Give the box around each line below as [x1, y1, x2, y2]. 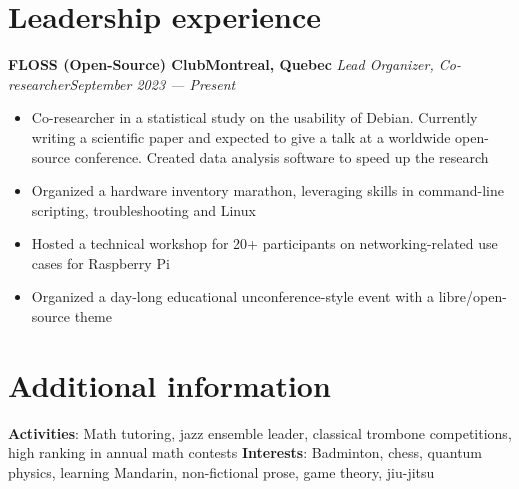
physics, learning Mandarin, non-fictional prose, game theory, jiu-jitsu [8, 461, 435, 482]
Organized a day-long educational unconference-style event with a [31, 286, 435, 307]
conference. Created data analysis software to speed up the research [74, 146, 489, 167]
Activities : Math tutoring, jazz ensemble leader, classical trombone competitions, [8, 422, 512, 443]
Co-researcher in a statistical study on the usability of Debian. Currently [31, 107, 478, 128]
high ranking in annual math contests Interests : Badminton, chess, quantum [8, 442, 483, 463]
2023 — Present [136, 73, 236, 94]
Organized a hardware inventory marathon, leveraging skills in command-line [31, 180, 504, 201]
